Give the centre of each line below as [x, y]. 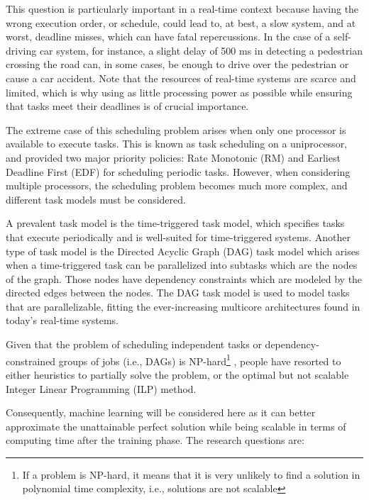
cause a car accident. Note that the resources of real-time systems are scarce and [181, 78]
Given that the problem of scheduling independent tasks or [134, 344]
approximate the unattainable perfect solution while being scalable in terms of [176, 426]
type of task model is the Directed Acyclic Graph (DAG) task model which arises [183, 251]
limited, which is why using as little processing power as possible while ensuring [179, 92]
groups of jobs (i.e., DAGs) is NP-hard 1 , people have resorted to [200, 360]
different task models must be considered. [96, 199]
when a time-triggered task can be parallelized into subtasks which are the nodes [182, 265]
